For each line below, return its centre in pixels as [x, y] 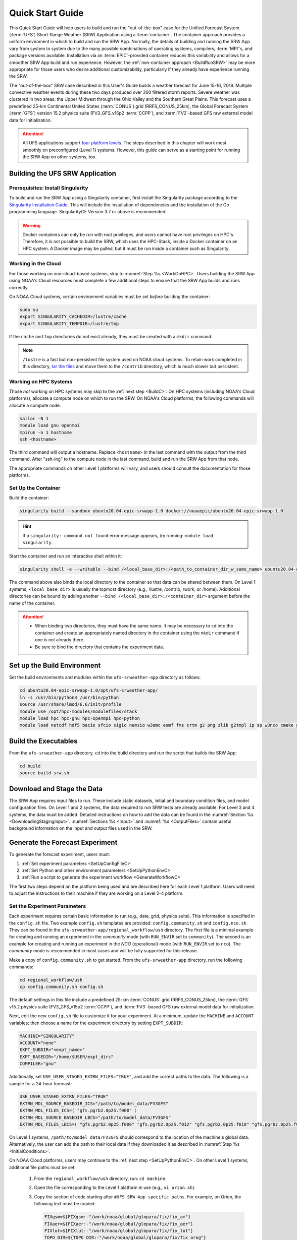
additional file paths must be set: [43, 1167]
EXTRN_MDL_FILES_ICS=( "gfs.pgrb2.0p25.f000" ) [78, 1111]
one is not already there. [60, 640]
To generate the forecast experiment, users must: [60, 854]
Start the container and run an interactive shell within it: [66, 556]
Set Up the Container [35, 488]
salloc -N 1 [34, 418]
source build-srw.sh [44, 773]
